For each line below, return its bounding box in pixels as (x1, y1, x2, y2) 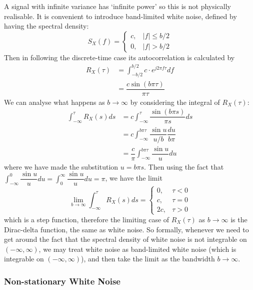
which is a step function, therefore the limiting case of (4, 214, 169, 224)
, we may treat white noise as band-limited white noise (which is (38, 243, 236, 254)
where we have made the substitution (4, 161, 118, 172)
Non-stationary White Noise (4, 274, 120, 287)
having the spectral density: (4, 21, 89, 31)
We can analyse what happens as (4, 96, 105, 107)
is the (230, 214, 247, 224)
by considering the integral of (130, 96, 220, 107)
